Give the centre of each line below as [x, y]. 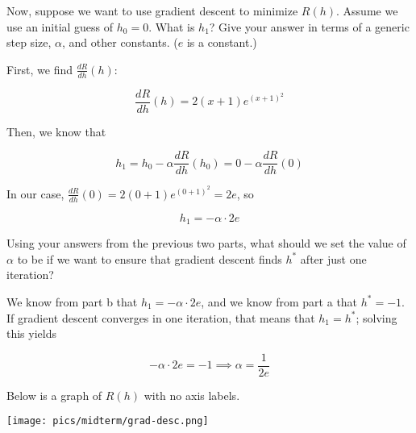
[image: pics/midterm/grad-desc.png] [108, 421]
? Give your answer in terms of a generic [309, 26]
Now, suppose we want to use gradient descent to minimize [152, 10]
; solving [376, 317]
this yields [31, 333]
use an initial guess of [60, 26]
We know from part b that [72, 301]
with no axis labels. [192, 395]
